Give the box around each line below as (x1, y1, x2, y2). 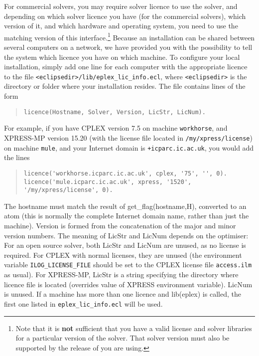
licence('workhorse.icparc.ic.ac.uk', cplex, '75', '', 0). (23, 170, 227, 177)
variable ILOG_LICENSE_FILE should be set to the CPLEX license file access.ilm (4, 259, 252, 270)
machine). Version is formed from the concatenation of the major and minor (4, 220, 236, 231)
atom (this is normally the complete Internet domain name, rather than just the (4, 210, 249, 221)
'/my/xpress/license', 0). (23, 186, 113, 194)
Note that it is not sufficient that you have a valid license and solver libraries (15, 323, 252, 333)
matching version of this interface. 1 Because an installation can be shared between (4, 30, 255, 42)
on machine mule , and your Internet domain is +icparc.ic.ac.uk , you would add (4, 142, 254, 153)
